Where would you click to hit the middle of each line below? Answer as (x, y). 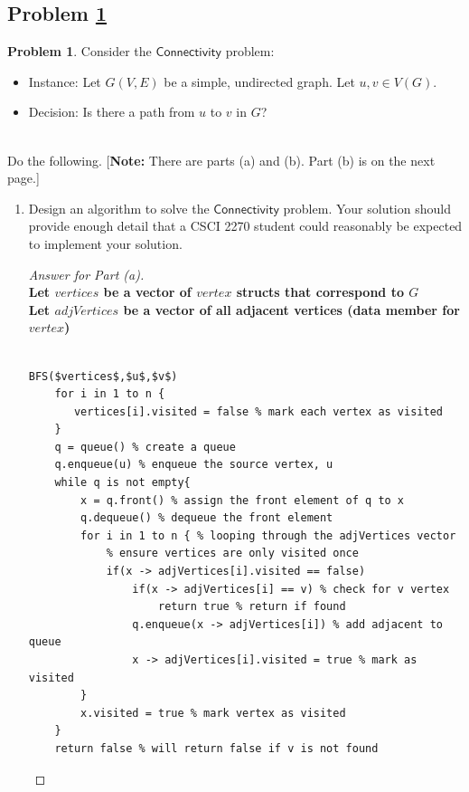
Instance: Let (65, 81)
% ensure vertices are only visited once (232, 553)
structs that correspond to (320, 292)
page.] (23, 178)
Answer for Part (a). (86, 274)
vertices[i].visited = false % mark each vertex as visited (258, 411)
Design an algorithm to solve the (119, 208)
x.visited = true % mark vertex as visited (213, 713)
